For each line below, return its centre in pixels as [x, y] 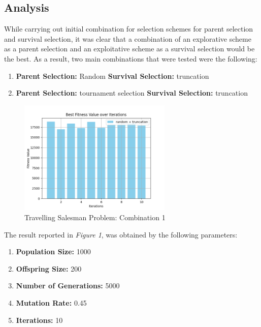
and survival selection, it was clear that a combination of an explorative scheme [128, 38]
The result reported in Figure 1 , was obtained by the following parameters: [121, 234]
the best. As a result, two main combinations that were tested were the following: [131, 58]
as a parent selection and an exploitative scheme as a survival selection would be [129, 49]
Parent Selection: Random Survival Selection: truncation [112, 76]
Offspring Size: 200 [49, 268]
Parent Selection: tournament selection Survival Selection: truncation [132, 93]
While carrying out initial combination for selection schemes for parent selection [129, 29]
